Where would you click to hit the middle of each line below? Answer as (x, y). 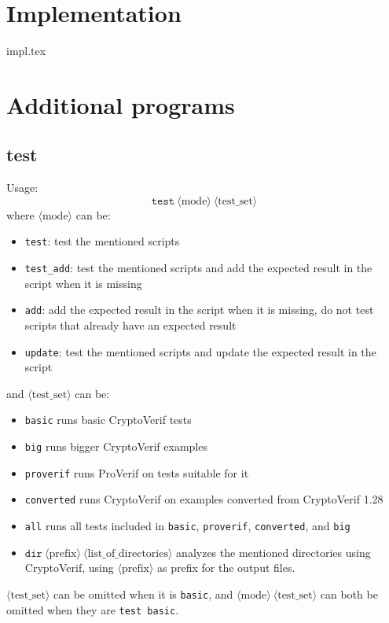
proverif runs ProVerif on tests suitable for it (137, 472)
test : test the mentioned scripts (102, 241)
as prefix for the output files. (226, 568)
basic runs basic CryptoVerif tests (108, 420)
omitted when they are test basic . (93, 609)
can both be (349, 594)
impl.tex (26, 51)
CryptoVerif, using (69, 568)
